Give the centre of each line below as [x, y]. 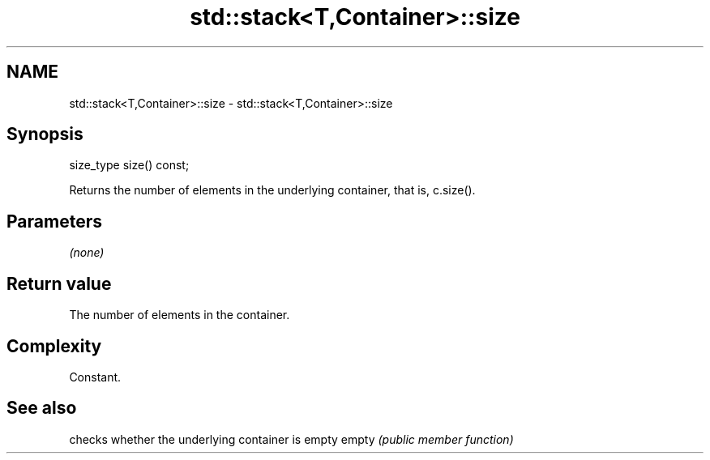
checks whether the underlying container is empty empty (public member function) [291, 439]
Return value [59, 283]
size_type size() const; [129, 165]
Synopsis [45, 134]
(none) [87, 253]
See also [42, 408]
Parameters [54, 221]
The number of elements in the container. [180, 315]
